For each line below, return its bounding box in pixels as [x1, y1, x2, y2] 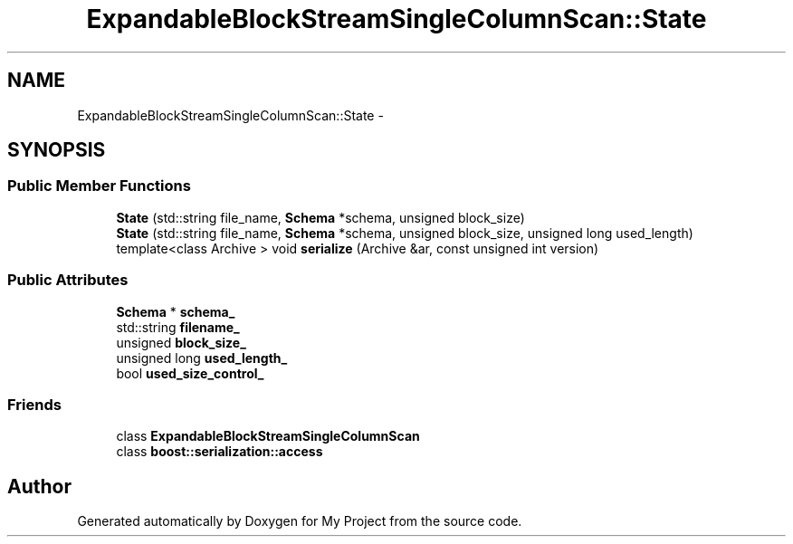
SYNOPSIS [7, 138, 106, 162]
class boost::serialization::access [116, 444, 323, 460]
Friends [7, 395, 62, 414]
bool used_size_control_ [116, 365, 264, 381]
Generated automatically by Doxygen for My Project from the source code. [77, 513, 522, 530]
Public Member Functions [7, 177, 191, 196]
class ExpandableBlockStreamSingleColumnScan [116, 428, 420, 444]
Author [7, 474, 72, 498]
